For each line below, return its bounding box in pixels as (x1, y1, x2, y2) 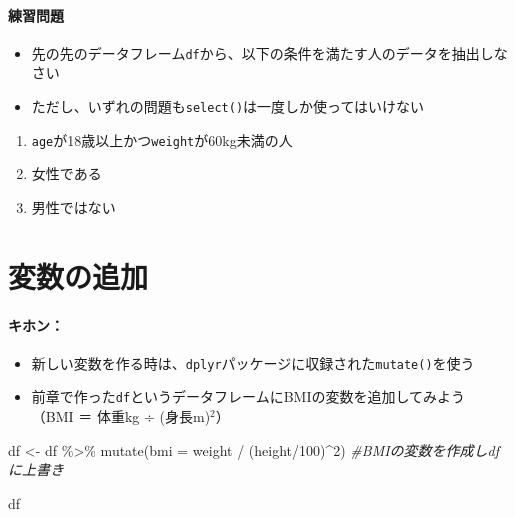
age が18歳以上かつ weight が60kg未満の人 (31, 129, 293, 150)
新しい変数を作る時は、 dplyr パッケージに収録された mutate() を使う (31, 352, 475, 373)
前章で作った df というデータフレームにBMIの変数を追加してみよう (31, 386, 466, 407)
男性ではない (31, 196, 116, 217)
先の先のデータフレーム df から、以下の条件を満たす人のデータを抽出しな (31, 42, 508, 63)
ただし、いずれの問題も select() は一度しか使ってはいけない (31, 96, 425, 117)
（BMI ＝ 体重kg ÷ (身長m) (31, 406, 211, 427)
